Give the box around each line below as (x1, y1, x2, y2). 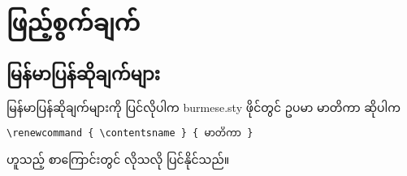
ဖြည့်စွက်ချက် (6, 5, 141, 38)
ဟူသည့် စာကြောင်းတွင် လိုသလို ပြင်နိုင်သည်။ (6, 150, 230, 167)
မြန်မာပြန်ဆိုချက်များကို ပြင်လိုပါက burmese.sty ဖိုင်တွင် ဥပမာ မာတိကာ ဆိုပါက (6, 98, 401, 115)
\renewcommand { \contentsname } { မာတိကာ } (6, 127, 253, 140)
